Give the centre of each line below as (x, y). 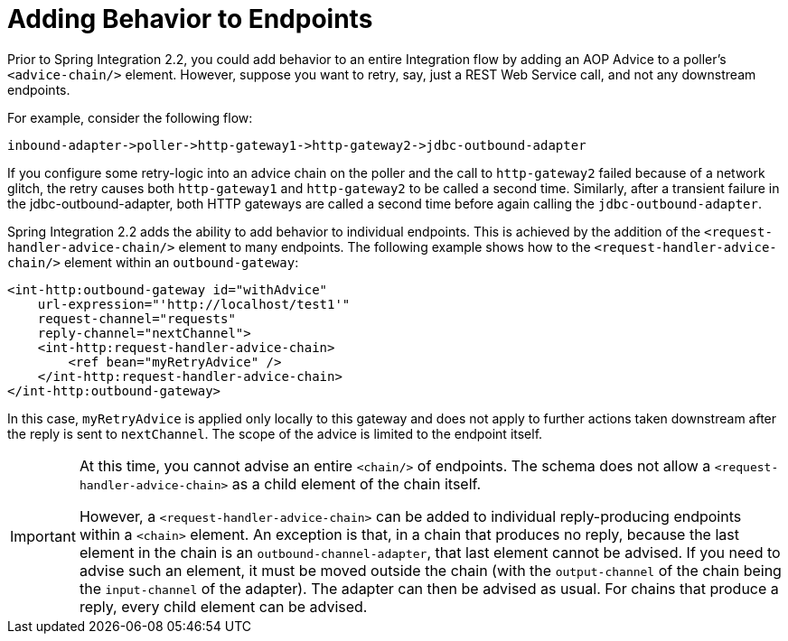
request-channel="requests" (136, 318)
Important (43, 536)
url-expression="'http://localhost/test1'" (194, 304)
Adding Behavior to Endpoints (190, 19)
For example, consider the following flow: (130, 117)
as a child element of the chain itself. (356, 483)
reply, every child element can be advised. (223, 606)
